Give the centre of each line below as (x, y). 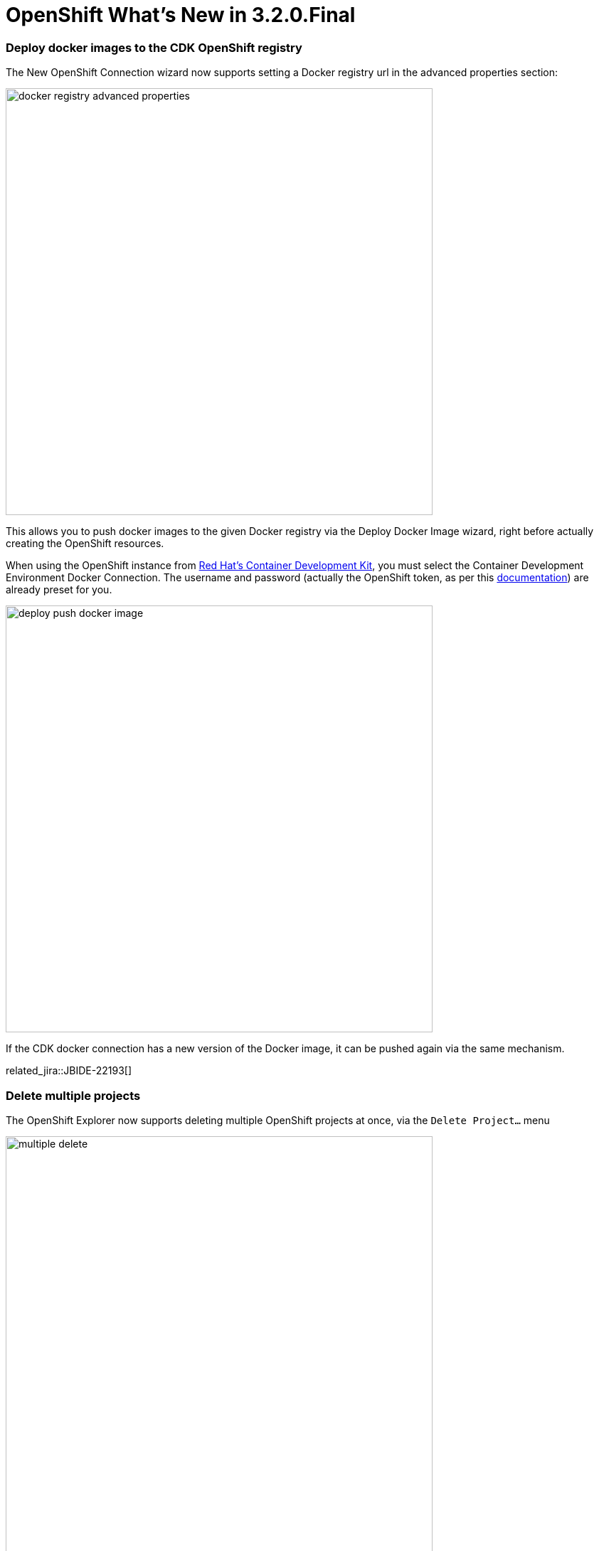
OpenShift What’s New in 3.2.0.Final (181, 15)
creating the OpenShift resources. (85, 544)
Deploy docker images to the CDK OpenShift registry (154, 47)
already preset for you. (59, 590)
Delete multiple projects (73, 1095)
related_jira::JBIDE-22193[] (69, 1071)
